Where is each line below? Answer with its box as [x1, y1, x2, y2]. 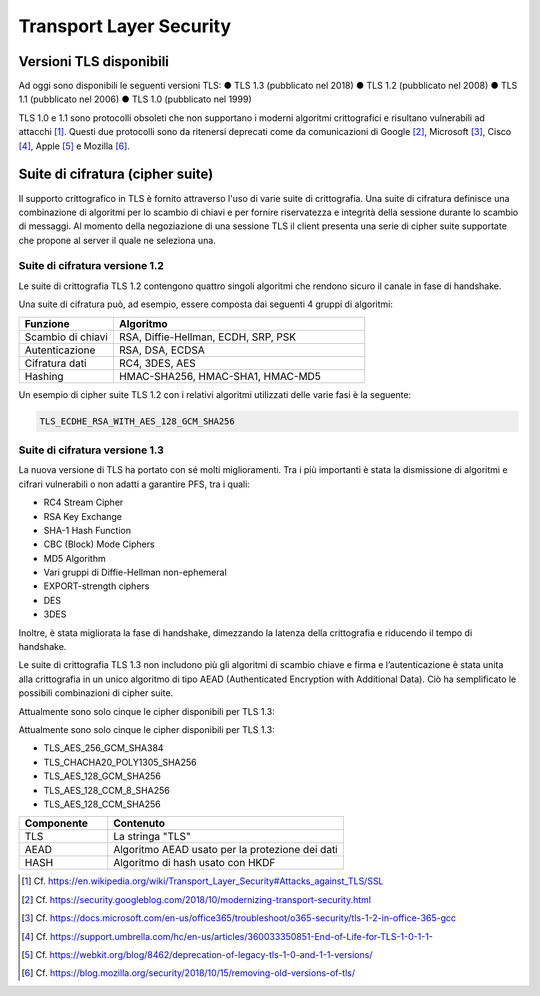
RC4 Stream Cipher [43, 496, 124, 509]
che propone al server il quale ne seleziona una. [18, 234, 217, 246]
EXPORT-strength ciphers [43, 580, 150, 592]
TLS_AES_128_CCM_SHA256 [43, 798, 162, 810]
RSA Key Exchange [43, 510, 123, 522]
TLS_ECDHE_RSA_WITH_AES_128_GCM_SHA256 [39, 415, 235, 427]
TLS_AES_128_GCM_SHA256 [43, 770, 162, 782]
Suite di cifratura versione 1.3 [18, 443, 164, 457]
